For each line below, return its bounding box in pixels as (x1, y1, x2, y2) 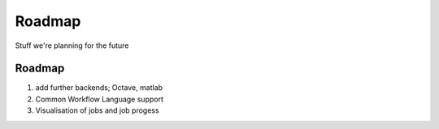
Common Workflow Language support (35, 94, 164, 104)
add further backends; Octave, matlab (35, 83, 163, 92)
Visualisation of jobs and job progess (35, 105, 159, 115)
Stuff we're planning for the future (15, 41, 129, 50)
